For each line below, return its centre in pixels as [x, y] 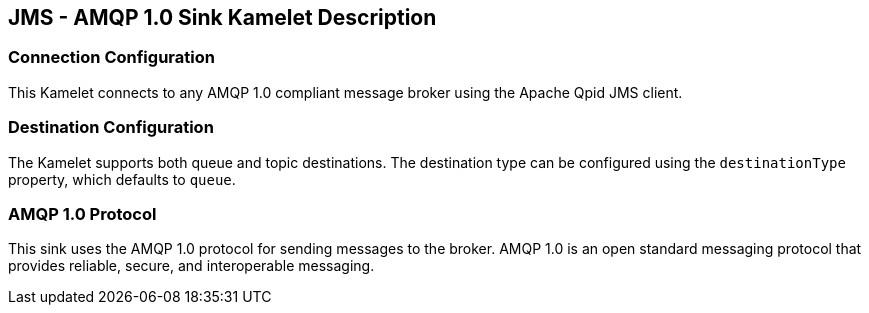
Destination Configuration [111, 127]
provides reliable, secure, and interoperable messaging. [191, 266]
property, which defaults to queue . [122, 179]
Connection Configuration [111, 57]
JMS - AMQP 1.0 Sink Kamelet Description [222, 17]
